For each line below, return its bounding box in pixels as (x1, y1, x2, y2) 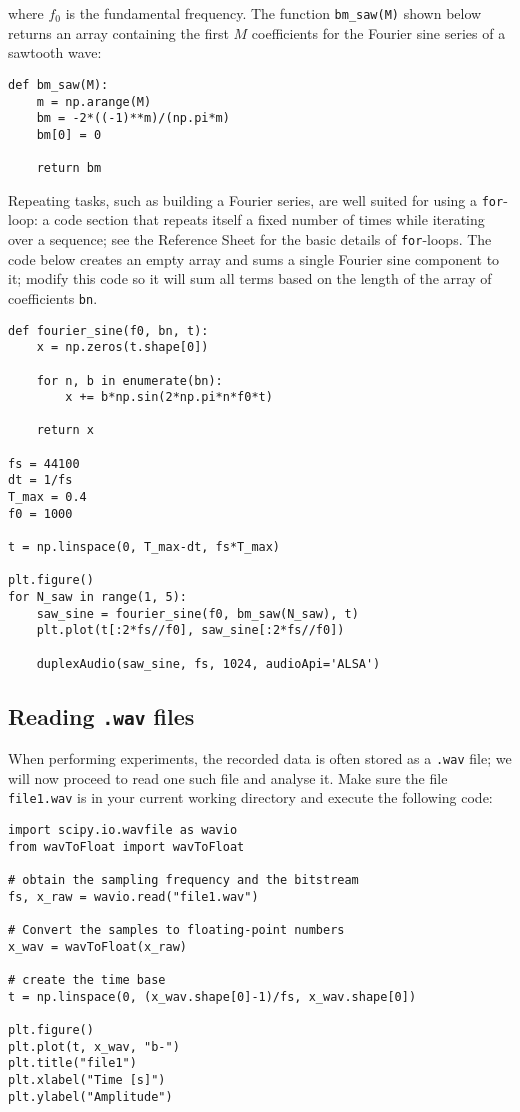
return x (36, 423, 94, 438)
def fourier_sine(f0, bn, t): (8, 323, 209, 338)
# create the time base (8, 972, 166, 987)
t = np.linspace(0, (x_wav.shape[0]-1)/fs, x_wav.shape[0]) (8, 989, 417, 1004)
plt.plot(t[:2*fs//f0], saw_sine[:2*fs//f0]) (36, 623, 345, 638)
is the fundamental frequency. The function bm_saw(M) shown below (65, 3, 482, 23)
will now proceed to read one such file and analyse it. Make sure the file (8, 767, 448, 788)
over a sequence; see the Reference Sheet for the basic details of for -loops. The (8, 229, 492, 250)
